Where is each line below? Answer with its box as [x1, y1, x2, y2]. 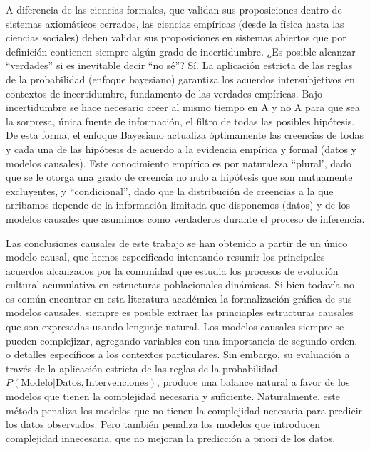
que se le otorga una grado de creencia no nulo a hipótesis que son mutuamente [6, 169, 353, 184]
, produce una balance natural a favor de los [157, 375, 350, 389]
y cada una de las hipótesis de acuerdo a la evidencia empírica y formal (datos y [6, 141, 356, 156]
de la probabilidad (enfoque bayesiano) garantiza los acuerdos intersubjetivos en [6, 71, 355, 86]
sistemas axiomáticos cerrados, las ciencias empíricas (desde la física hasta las [6, 16, 344, 31]
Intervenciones [85, 378, 148, 389]
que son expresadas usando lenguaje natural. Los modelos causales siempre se [6, 319, 344, 334]
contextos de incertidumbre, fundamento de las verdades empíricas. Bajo [6, 85, 322, 100]
